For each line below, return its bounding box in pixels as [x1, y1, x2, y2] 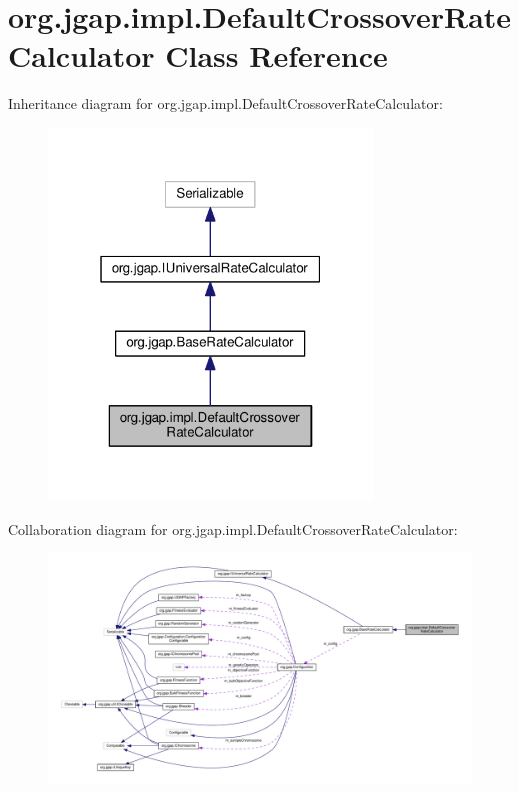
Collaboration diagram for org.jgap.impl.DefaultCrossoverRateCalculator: [8, 518, 458, 539]
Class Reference [165, 35, 388, 76]
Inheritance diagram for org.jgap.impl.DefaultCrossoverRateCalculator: [8, 93, 443, 114]
